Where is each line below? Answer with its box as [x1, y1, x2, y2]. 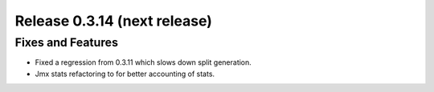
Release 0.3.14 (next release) [14, 12, 213, 30]
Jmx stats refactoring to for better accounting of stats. [35, 69, 215, 78]
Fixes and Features [14, 35, 118, 50]
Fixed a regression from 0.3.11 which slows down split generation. [35, 58, 252, 67]
